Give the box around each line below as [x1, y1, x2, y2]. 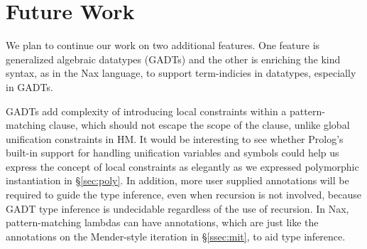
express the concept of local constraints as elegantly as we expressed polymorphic [6, 159, 359, 174]
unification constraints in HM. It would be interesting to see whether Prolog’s [6, 131, 344, 146]
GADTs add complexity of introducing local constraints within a [6, 103, 287, 118]
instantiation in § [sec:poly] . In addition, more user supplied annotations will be [6, 173, 349, 188]
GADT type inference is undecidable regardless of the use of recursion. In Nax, [6, 201, 349, 216]
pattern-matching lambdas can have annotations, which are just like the [6, 215, 319, 230]
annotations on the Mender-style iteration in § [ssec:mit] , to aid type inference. [6, 228, 346, 243]
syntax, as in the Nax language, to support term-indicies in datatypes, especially [6, 65, 356, 80]
